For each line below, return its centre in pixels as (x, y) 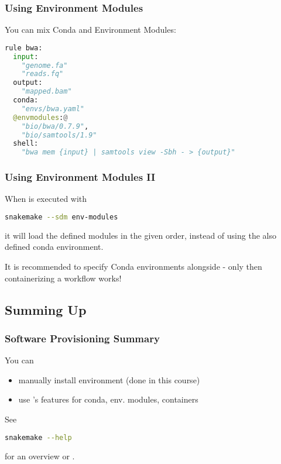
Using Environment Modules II (80, 177)
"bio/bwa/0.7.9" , (55, 126)
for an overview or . (40, 456)
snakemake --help (38, 437)
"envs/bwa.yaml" (53, 109)
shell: (26, 144)
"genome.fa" (44, 65)
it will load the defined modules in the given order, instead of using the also (140, 235)
